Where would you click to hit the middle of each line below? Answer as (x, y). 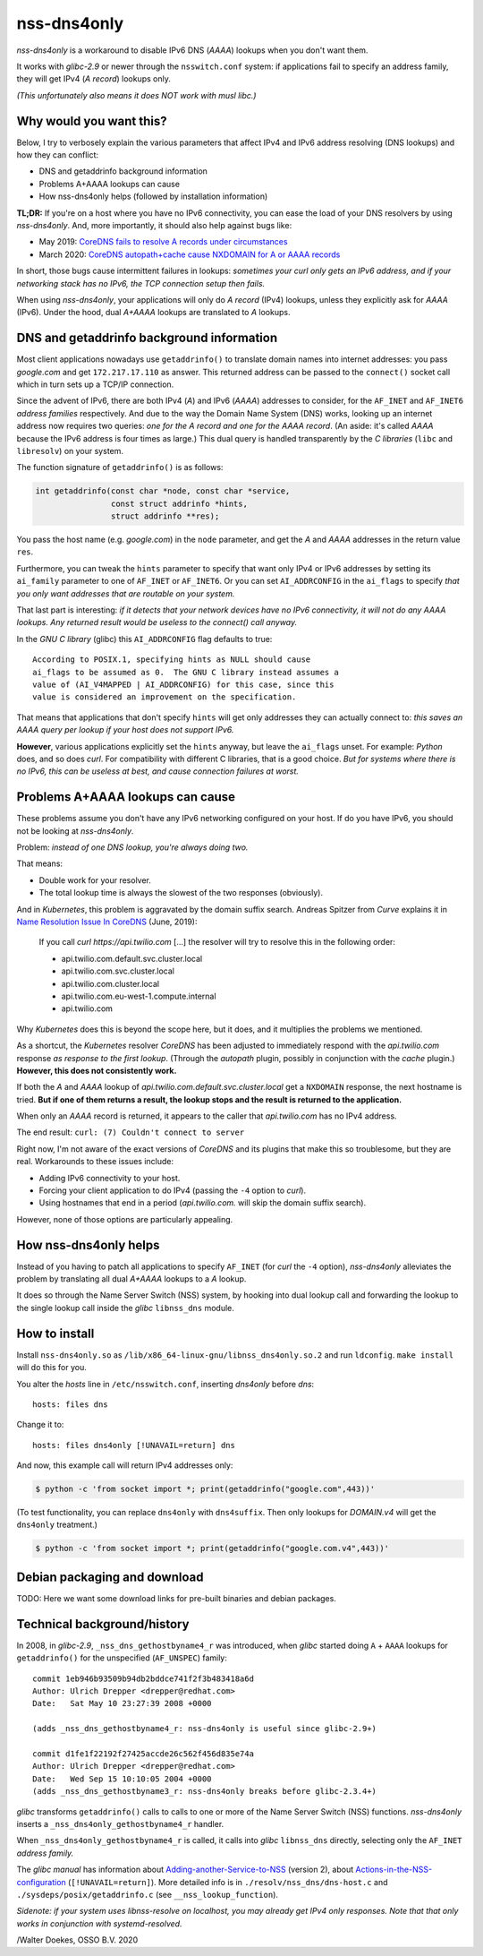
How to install (55, 1333)
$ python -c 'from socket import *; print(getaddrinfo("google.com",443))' (205, 1489)
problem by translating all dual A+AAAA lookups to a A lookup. (131, 1279)
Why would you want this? (92, 121)
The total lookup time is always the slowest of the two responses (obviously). (181, 893)
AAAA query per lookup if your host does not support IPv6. (125, 730)
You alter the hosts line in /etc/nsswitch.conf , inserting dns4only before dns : (165, 1384)
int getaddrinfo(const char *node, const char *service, (163, 491)
